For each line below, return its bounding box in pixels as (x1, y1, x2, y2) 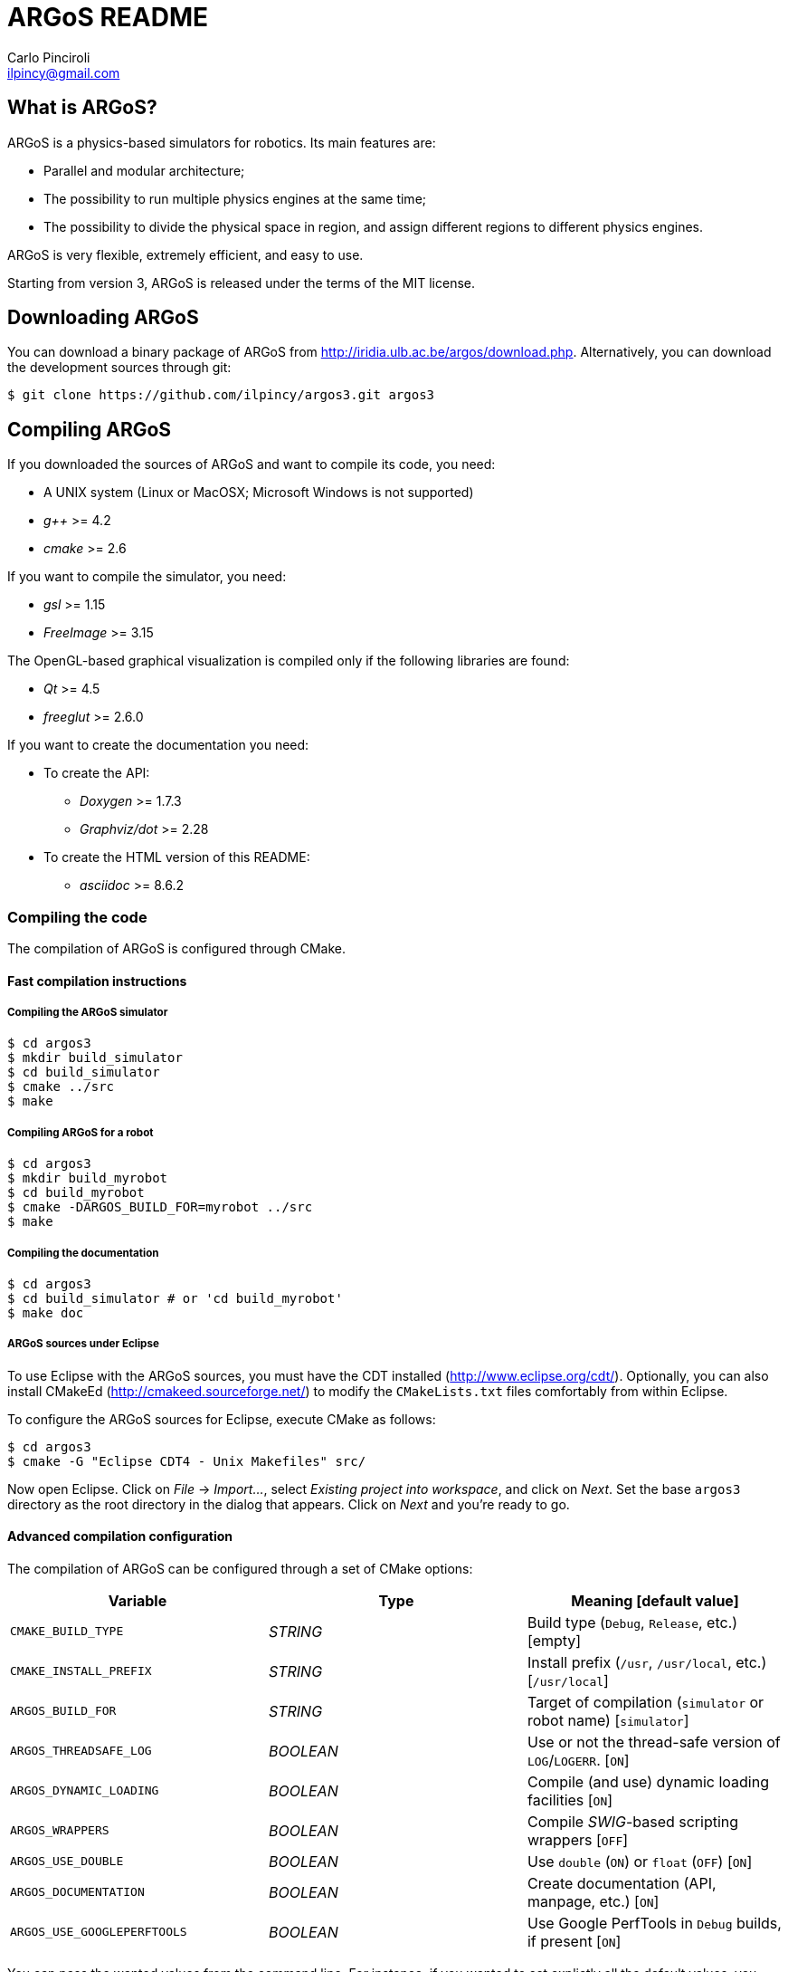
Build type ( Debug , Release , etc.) (527, 1613, 738, 1632)
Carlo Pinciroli (7, 49, 90, 65)
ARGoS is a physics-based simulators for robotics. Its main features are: (7, 134, 436, 150)
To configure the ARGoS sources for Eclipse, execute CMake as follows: (7, 1411, 436, 1427)
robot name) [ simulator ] (527, 1710, 689, 1729)
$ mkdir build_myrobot (7, 1171, 168, 1186)
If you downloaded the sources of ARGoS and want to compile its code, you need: (7, 456, 496, 473)
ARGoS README (7, 2, 209, 33)
